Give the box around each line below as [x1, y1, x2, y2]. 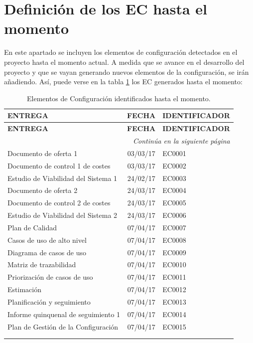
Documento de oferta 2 [7, 185, 78, 195]
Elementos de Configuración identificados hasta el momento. [26, 93, 211, 103]
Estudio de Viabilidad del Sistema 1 [7, 172, 118, 183]
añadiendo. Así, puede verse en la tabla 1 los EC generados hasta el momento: [4, 76, 243, 87]
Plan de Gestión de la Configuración [7, 321, 119, 332]
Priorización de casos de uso [7, 272, 93, 282]
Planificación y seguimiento [7, 296, 91, 307]
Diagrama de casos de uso [7, 247, 86, 257]
